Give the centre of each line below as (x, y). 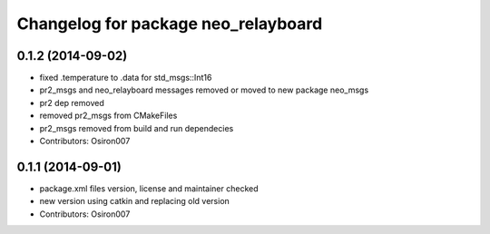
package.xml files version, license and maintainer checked (149, 188)
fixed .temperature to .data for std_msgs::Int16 (126, 78)
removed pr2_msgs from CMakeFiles (108, 116)
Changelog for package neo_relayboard (170, 24)
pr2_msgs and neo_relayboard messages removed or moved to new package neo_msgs (204, 90)
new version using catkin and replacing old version (135, 201)
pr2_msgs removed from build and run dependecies (137, 128)
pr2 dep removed (72, 102)
